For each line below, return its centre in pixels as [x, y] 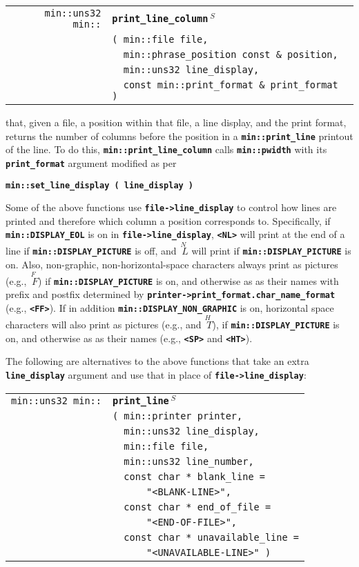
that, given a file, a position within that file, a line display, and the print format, [176, 122]
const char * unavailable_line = [212, 538]
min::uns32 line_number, [189, 462]
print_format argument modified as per [91, 162]
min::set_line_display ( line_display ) [100, 185]
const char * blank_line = [194, 477]
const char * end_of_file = [197, 507]
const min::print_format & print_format [231, 85]
